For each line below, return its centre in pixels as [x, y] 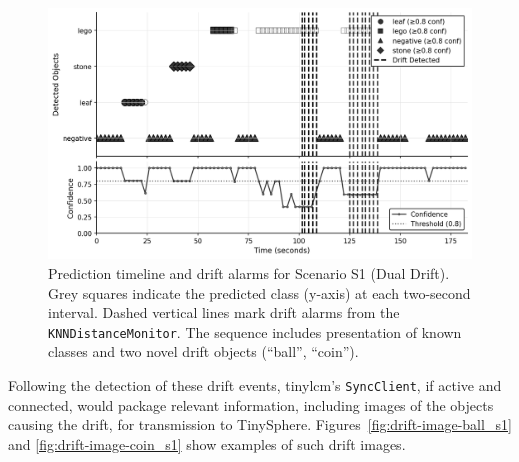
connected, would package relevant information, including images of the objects [251, 404]
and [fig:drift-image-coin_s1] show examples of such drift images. [207, 443]
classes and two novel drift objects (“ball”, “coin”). [203, 351]
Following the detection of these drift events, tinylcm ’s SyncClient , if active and [255, 384]
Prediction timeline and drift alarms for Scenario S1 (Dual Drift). [249, 272]
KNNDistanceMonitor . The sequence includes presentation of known [255, 331]
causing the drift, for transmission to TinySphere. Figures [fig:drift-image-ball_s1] [260, 424]
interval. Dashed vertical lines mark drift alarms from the [224, 312]
